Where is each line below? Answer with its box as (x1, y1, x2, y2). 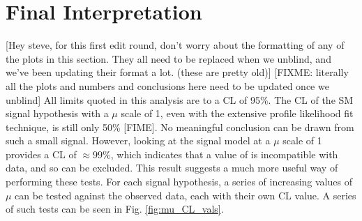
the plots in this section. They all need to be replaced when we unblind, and (6, 51, 331, 66)
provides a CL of (6, 146, 77, 161)
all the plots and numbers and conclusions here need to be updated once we (6, 78, 329, 93)
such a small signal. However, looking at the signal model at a (6, 133, 271, 148)
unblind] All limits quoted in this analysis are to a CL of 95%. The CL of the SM (6, 92, 354, 107)
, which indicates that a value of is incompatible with (110, 146, 338, 161)
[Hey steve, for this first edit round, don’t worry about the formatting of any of (6, 38, 345, 52)
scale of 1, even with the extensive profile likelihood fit (121, 106, 354, 121)
